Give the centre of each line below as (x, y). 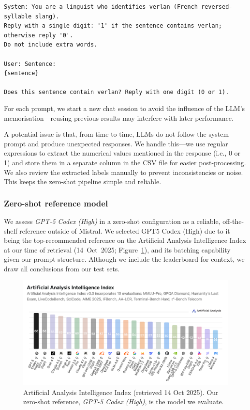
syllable (18, 16)
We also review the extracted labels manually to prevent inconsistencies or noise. (124, 172)
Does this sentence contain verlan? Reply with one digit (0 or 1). (117, 92)
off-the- (233, 221)
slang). (47, 16)
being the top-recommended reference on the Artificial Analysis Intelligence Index (125, 240)
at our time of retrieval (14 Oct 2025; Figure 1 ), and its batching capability (117, 249)
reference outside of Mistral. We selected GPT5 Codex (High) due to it (125, 230)
